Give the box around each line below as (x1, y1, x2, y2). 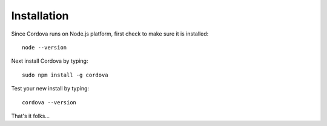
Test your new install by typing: (11, 85, 90, 92)
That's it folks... (11, 112, 50, 119)
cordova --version (22, 99, 77, 106)
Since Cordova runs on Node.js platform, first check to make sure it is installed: (11, 30, 209, 37)
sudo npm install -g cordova (22, 71, 108, 78)
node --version (22, 44, 67, 51)
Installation (11, 9, 69, 22)
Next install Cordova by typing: (11, 57, 88, 65)
